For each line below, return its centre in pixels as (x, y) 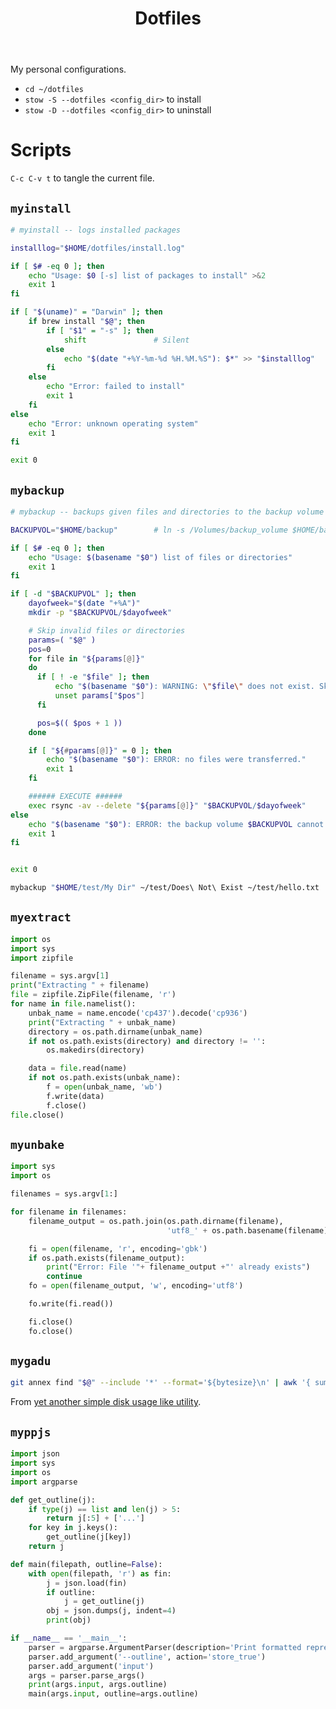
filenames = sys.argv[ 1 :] (64, 1194)
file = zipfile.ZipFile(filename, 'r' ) (93, 995)
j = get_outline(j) (104, 1602)
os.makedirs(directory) (95, 1050)
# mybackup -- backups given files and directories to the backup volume (167, 512)
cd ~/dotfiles (54, 90)
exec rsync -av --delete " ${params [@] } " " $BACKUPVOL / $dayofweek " (167, 805)
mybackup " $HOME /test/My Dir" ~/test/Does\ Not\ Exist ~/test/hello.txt (165, 888)
